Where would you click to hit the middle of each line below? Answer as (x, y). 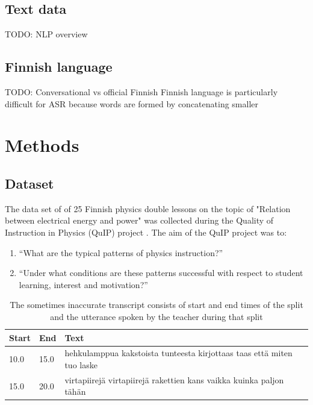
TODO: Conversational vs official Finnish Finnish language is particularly (141, 92)
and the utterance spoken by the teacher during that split (156, 316)
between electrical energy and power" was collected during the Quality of (139, 220)
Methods (42, 145)
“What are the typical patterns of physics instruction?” (121, 252)
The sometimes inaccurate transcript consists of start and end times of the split (156, 305)
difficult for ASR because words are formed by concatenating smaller (132, 103)
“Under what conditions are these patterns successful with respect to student (161, 273)
